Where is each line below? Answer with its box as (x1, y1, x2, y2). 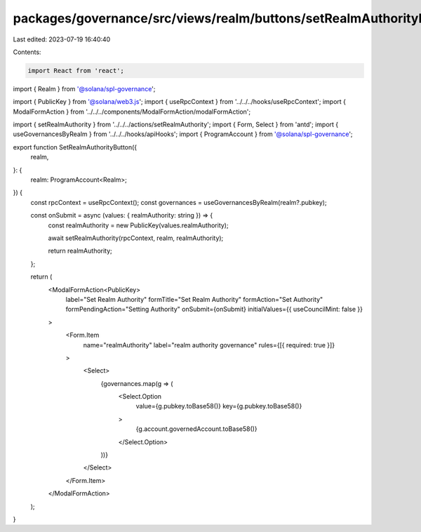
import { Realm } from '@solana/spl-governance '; (13, 84, 156, 93)
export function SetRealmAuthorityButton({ (13, 142, 138, 151)
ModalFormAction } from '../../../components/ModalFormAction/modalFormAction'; (13, 107, 251, 116)
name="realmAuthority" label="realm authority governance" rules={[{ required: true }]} (83, 340, 335, 349)
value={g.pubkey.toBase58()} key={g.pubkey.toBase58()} (135, 402, 302, 411)
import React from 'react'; (27, 67, 124, 74)
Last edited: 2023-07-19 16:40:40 (13, 35, 111, 44)
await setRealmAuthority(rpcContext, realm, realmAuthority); (48, 234, 224, 242)
